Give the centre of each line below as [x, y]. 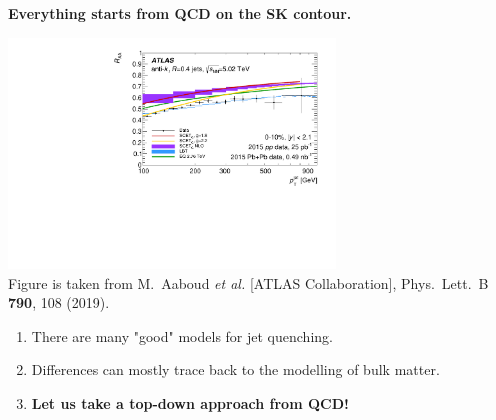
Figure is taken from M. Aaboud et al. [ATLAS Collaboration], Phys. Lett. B [248, 282]
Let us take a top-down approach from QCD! [190, 403]
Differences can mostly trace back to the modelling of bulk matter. [235, 369]
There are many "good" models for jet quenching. [182, 335]
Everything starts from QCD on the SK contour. [180, 13]
